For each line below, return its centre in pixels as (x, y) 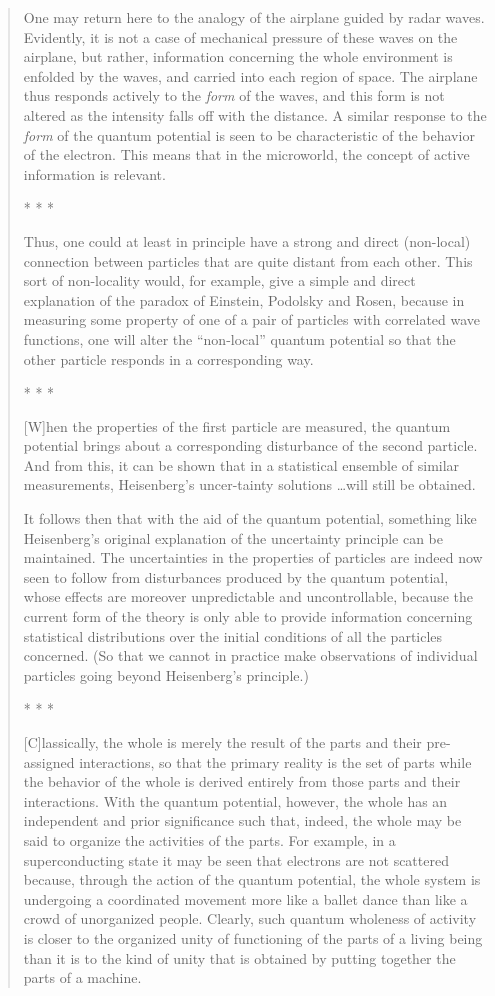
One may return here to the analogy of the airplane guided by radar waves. (254, 17)
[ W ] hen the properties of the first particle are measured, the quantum (237, 425)
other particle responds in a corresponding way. (168, 358)
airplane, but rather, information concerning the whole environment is (238, 56)
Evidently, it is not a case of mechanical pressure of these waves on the (240, 36)
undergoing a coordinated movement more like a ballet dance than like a (245, 898)
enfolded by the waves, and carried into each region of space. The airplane (250, 75)
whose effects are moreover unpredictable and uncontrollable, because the (248, 596)
